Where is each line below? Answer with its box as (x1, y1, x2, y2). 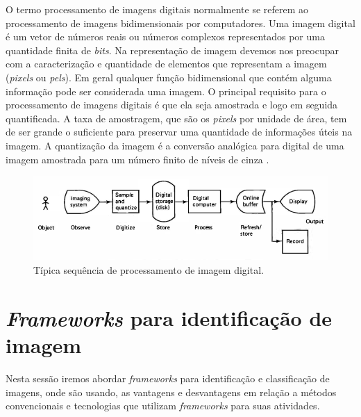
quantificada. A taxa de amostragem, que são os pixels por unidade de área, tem (6, 111, 347, 125)
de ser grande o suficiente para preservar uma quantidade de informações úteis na (6, 124, 353, 139)
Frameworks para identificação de (6, 303, 333, 332)
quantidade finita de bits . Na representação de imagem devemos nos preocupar (6, 42, 339, 57)
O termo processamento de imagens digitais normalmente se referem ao (6, 2, 309, 16)
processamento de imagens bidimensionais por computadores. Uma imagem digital (6, 15, 355, 30)
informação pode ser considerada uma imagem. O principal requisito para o (6, 83, 326, 98)
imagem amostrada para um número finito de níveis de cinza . (6, 152, 269, 166)
